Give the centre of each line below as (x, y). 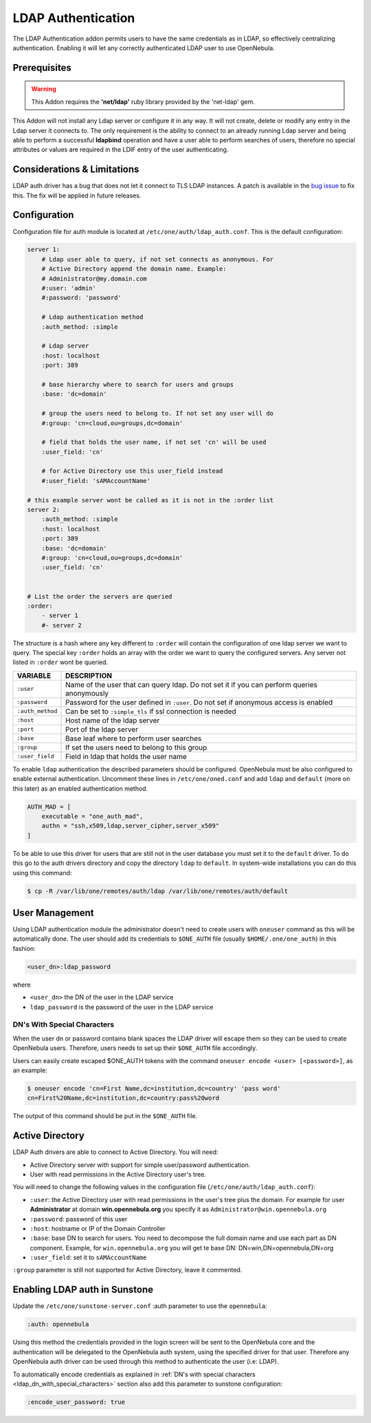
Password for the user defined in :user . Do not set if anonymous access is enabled (199, 702)
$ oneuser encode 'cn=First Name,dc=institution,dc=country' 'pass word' (154, 1088)
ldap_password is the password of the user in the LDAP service (122, 1007)
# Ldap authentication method (92, 317)
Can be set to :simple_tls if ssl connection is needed (151, 711)
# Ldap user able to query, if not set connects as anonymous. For (158, 259)
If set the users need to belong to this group (136, 747)
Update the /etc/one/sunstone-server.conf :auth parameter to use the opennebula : (140, 1306)
